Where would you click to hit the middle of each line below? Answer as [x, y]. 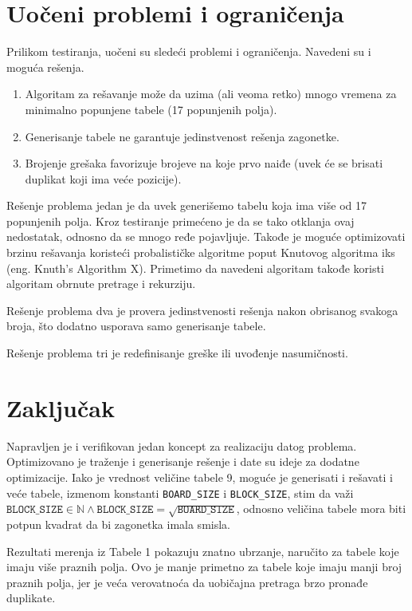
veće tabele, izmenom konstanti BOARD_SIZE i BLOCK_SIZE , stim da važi [180, 493]
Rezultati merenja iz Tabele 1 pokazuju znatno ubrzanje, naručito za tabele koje [203, 551]
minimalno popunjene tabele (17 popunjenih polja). [151, 109]
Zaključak [61, 407]
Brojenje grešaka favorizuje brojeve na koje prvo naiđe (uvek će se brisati [204, 163]
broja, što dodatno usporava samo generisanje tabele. [136, 326]
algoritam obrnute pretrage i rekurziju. [101, 284]
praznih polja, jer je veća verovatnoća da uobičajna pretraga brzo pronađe [187, 582]
